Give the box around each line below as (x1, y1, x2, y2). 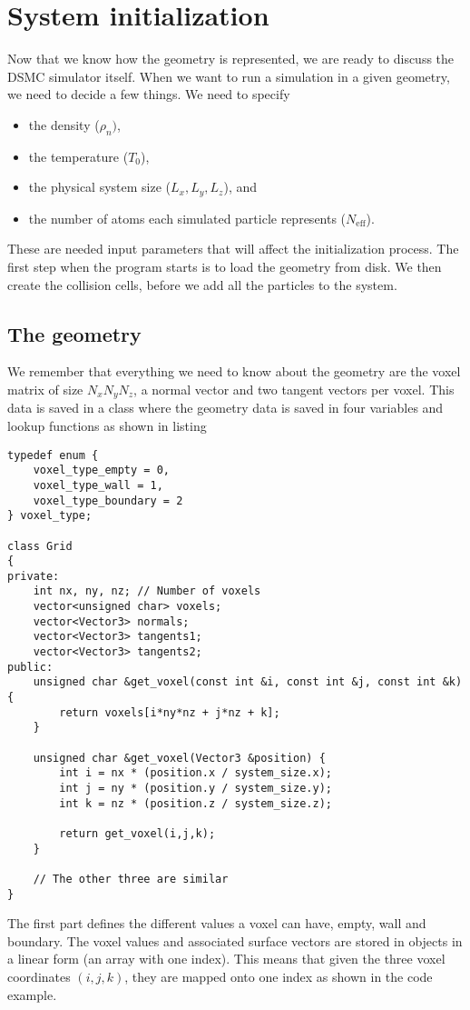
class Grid (7, 539, 73, 553)
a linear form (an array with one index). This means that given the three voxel (7, 949, 446, 968)
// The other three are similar (33, 872, 229, 885)
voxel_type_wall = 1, (33, 478, 163, 492)
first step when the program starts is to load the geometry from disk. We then (7, 256, 442, 275)
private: (7, 569, 60, 583)
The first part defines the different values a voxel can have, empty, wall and (7, 914, 426, 933)
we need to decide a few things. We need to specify (7, 85, 290, 104)
